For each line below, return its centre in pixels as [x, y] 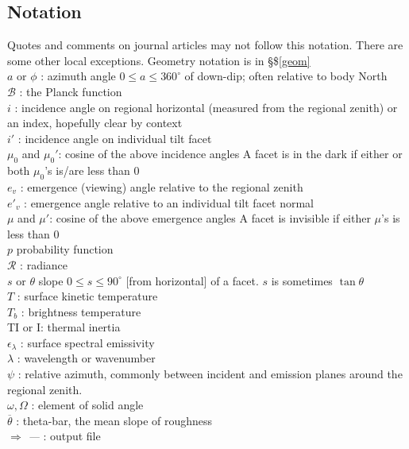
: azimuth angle [78, 76]
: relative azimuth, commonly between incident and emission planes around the [210, 374]
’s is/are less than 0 [92, 170]
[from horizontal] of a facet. [192, 280]
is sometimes [302, 280]
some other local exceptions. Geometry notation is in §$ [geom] [159, 60]
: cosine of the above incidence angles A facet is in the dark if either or [230, 154]
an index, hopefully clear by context [95, 123]
